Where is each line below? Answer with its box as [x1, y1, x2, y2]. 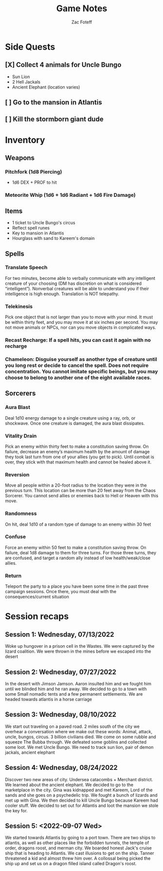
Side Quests [5, 41, 55, 52]
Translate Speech [5, 264, 48, 271]
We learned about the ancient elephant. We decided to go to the [5, 782, 134, 787]
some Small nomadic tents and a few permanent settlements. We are [5, 691, 143, 697]
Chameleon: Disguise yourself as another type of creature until [5, 356, 157, 362]
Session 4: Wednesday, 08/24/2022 [5, 764, 118, 772]
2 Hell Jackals [12, 79, 40, 85]
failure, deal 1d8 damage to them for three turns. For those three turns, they [5, 550, 157, 555]
